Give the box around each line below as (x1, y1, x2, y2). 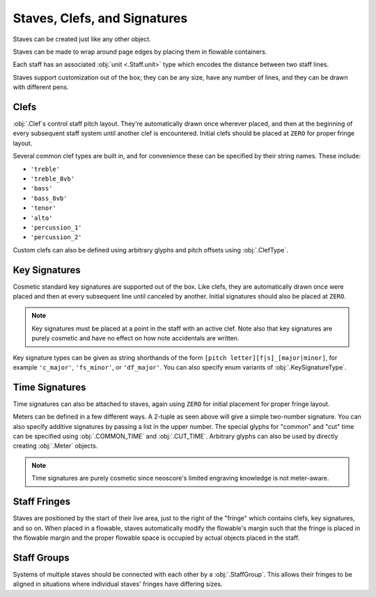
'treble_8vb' (30, 174, 75, 183)
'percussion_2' (30, 234, 83, 241)
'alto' (30, 213, 53, 222)
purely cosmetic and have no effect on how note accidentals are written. (31, 334, 240, 342)
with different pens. (13, 83, 69, 91)
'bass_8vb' (30, 194, 68, 202)
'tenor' (30, 204, 57, 212)
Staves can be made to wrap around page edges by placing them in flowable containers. (13, 47, 267, 56)
